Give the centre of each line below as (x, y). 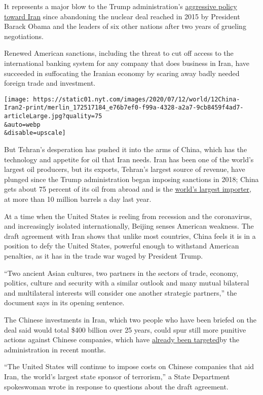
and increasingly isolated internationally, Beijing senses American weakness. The (129, 226)
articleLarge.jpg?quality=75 (53, 116)
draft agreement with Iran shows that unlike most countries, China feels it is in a (130, 236)
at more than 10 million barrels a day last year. (78, 199)
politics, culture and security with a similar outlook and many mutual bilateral (127, 283)
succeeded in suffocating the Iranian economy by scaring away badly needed (122, 73)
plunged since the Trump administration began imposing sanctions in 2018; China (131, 179)
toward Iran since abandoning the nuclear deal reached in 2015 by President (122, 16)
